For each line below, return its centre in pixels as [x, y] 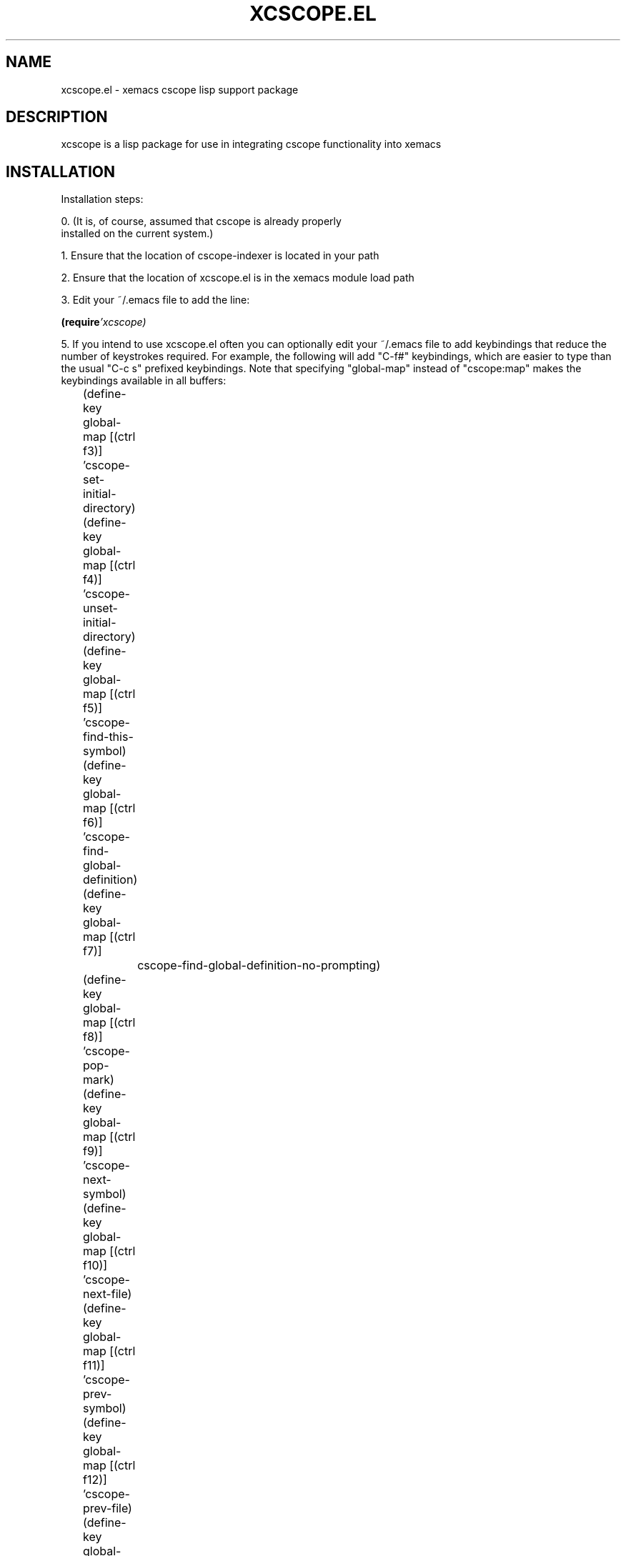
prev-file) [107, 1508]
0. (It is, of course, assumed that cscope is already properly [201, 221]
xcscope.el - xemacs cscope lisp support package [180, 89]
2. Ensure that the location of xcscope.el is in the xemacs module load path [238, 278]
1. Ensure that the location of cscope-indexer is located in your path [220, 256]
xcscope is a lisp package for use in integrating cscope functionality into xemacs [251, 144]
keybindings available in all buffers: [144, 381]
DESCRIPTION [57, 117]
